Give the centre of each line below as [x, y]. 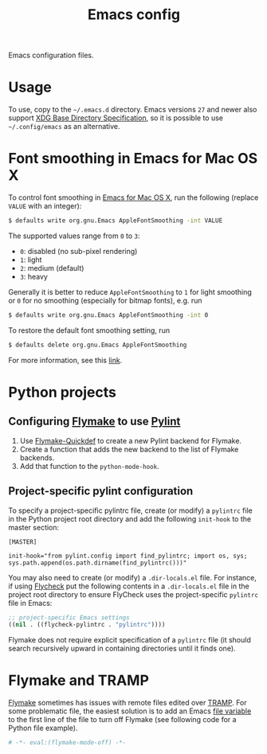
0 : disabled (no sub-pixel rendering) [79, 251]
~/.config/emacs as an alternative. [65, 127]
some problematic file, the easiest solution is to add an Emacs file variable [130, 711]
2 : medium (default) [52, 268]
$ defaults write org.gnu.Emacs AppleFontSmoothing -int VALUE [116, 221]
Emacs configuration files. [51, 55]
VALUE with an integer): [45, 206]
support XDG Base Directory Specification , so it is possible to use [116, 118]
